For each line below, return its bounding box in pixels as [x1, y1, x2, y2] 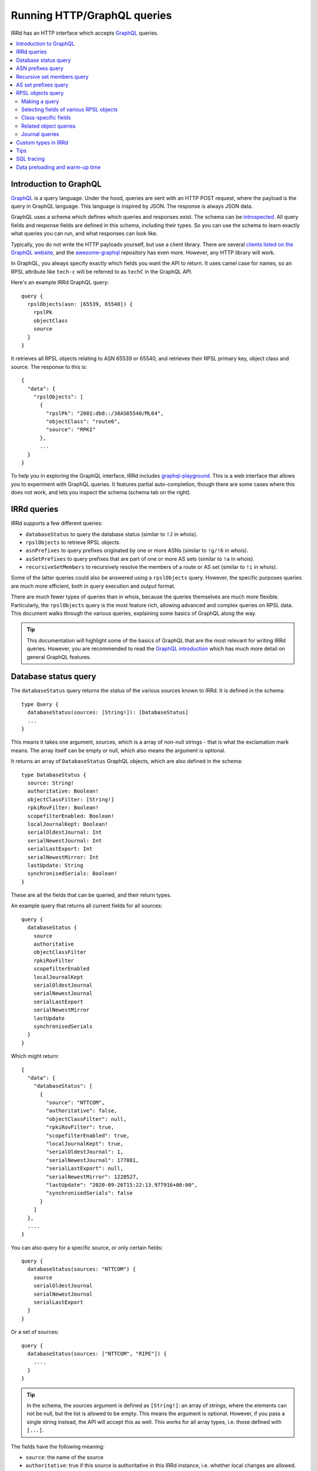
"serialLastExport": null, [46, 1165, 124, 1172]
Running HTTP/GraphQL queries [11, 9, 173, 22]
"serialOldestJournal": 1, [46, 1149, 124, 1156]
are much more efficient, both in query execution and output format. [11, 583, 176, 590]
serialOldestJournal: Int [27, 829, 102, 836]
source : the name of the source [25, 1453, 104, 1460]
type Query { [21, 701, 59, 707]
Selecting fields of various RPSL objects [21, 106, 118, 113]
